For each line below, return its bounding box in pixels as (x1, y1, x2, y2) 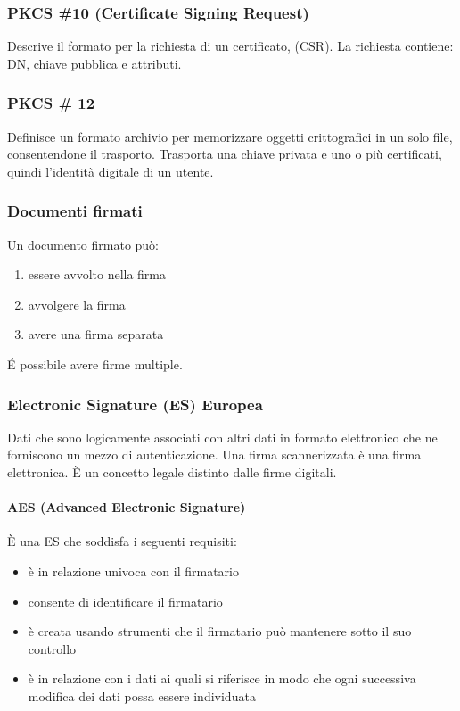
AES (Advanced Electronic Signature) (7, 498, 246, 517)
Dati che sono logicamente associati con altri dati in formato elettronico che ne (7, 427, 438, 446)
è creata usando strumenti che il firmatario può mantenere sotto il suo (28, 622, 412, 641)
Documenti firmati (7, 200, 143, 222)
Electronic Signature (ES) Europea (7, 393, 263, 415)
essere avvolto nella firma (28, 265, 167, 284)
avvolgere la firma (28, 294, 126, 313)
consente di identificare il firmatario (28, 591, 223, 610)
